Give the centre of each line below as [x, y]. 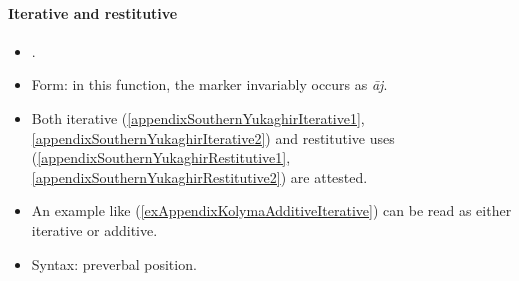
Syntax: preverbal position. [114, 263]
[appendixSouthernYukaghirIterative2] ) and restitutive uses [213, 137]
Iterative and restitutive [93, 12]
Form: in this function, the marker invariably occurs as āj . [209, 84]
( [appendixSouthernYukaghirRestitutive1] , [161, 157]
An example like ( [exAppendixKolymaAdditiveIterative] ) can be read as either [271, 210]
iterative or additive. [94, 229]
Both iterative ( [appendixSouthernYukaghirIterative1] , [198, 117]
